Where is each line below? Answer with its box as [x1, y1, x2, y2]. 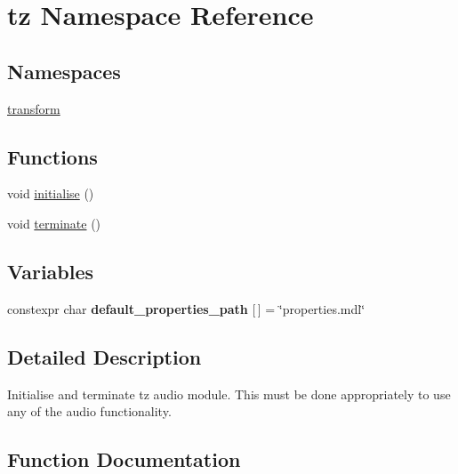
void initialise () [7, 184, 94, 203]
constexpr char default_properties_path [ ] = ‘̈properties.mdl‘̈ [7, 299, 366, 317]
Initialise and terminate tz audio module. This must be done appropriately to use [7, 384, 451, 403]
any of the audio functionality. [7, 402, 172, 421]
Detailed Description [7, 342, 202, 370]
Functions [7, 142, 98, 170]
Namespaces [7, 57, 121, 84]
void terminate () [7, 213, 101, 232]
